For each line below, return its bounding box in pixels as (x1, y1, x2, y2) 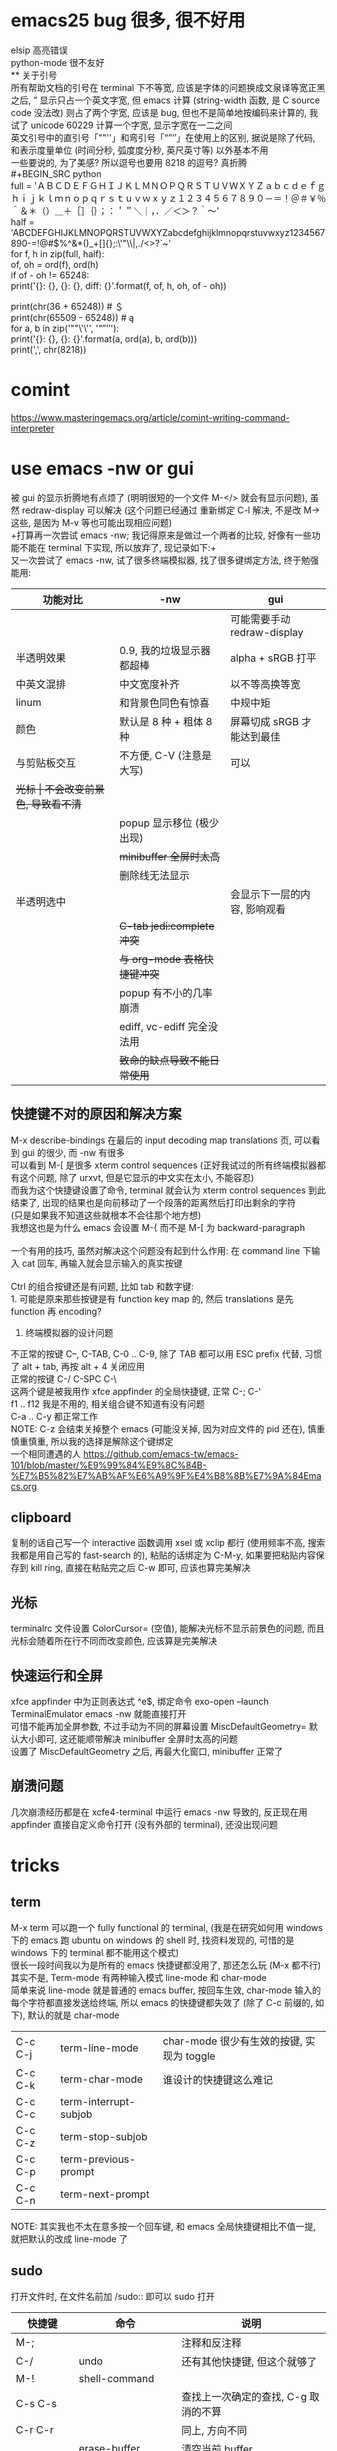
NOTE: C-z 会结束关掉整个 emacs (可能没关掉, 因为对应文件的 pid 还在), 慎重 (10, 1422, 326, 1435)
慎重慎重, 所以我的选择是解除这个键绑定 (10, 1435, 174, 1447)
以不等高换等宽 (229, 677, 301, 691)
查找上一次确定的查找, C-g (181, 2389, 308, 2403)
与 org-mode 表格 (119, 952, 205, 966)
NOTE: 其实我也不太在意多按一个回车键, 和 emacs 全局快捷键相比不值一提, (10, 2220, 316, 2232)
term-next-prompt (60, 2187, 150, 2201)
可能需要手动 (229, 612, 291, 626)
